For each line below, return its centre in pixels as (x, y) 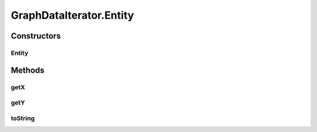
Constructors (36, 36)
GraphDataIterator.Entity (72, 15)
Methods (28, 70)
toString (23, 118)
